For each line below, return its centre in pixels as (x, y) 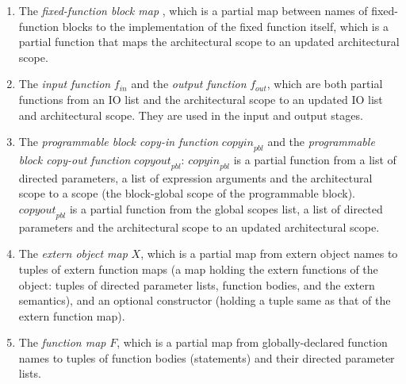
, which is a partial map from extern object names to (269, 253)
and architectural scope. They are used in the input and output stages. (191, 115)
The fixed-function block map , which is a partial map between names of (193, 10)
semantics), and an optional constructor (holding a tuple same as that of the (205, 300)
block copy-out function (75, 159)
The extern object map (73, 253)
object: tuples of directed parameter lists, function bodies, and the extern (197, 284)
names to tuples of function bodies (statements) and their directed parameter (207, 357)
